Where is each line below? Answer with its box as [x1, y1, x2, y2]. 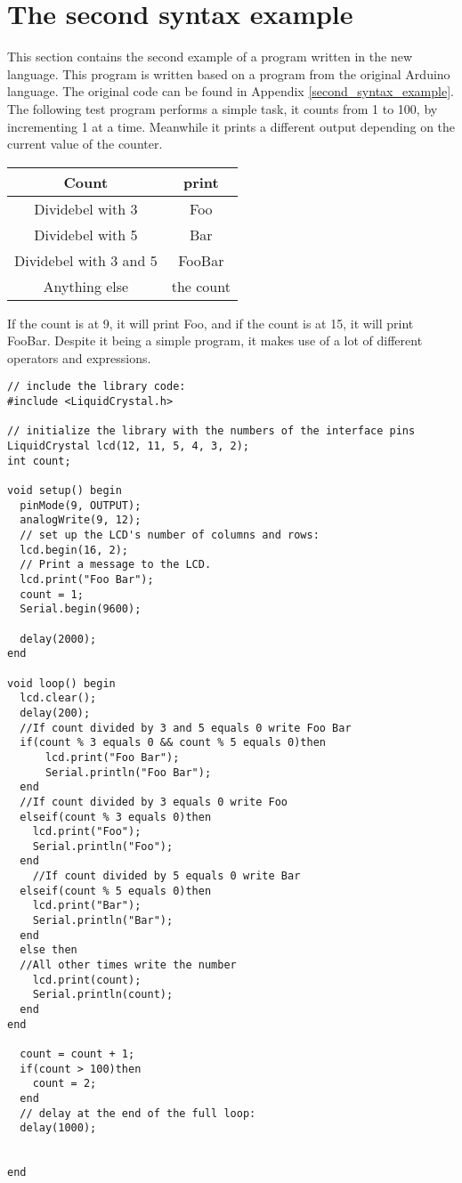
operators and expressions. [7, 348, 151, 367]
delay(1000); [20, 1122, 97, 1135]
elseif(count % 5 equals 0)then [20, 884, 212, 897]
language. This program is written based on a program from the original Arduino [7, 64, 450, 83]
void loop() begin [7, 677, 116, 690]
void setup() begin [7, 484, 122, 498]
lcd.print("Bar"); [32, 899, 142, 912]
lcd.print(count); [32, 973, 142, 986]
